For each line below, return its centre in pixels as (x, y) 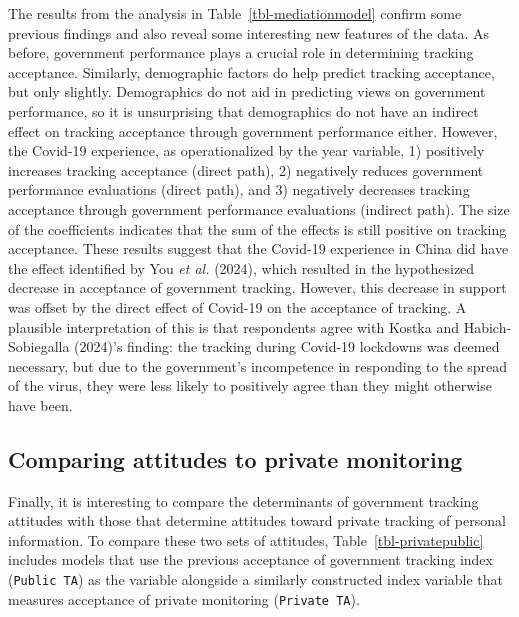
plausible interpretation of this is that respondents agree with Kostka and (233, 326)
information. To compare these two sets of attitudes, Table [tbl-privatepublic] (246, 539)
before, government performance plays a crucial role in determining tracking (241, 52)
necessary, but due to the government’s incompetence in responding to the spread (258, 365)
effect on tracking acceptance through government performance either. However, (253, 130)
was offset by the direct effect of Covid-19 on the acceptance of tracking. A (237, 306)
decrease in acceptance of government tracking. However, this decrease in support (257, 287)
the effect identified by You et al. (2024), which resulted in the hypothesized (241, 267)
